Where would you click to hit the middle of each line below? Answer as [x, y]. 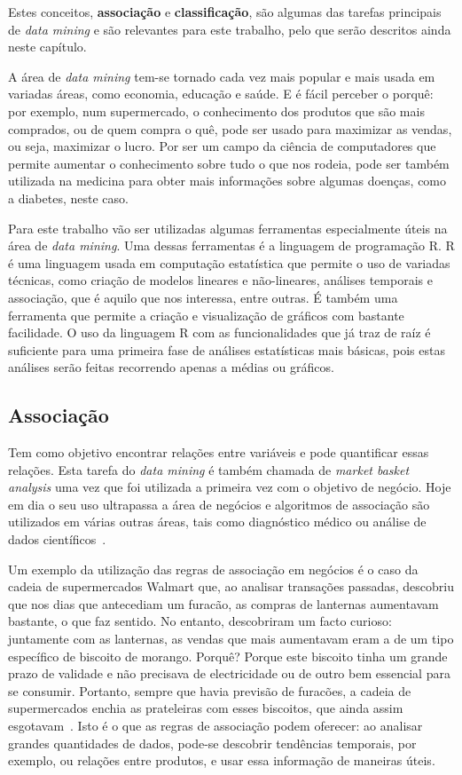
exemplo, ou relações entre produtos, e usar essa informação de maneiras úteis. [222, 760]
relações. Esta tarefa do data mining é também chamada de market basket [209, 469]
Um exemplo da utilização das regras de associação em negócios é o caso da [213, 569]
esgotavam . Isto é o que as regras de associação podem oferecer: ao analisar [215, 725]
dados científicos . [57, 539]
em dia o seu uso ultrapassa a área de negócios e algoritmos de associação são [219, 504]
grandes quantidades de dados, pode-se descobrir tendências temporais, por [212, 743]
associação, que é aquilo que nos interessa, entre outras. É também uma [203, 297]
